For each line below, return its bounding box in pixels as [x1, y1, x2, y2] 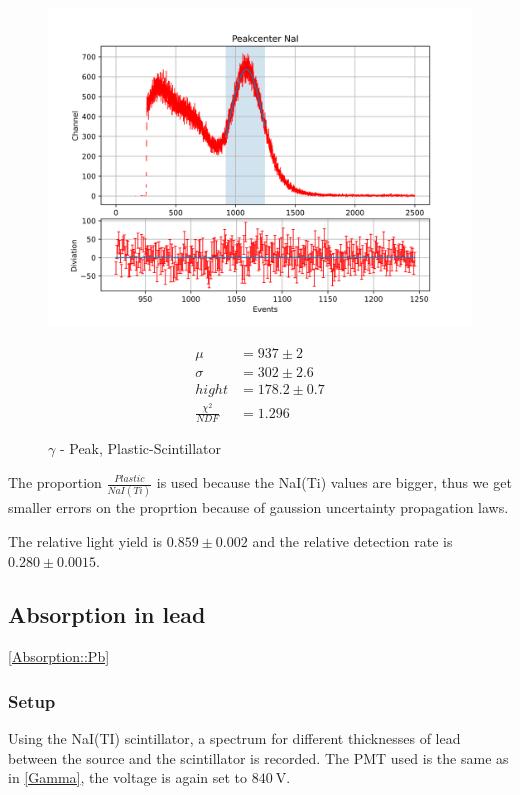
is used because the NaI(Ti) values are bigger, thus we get [156, 472, 512, 492]
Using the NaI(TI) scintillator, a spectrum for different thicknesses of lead [8, 728, 461, 749]
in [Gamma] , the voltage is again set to [8, 767, 248, 788]
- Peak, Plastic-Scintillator [59, 438, 222, 459]
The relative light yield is [8, 530, 163, 551]
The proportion [8, 472, 102, 492]
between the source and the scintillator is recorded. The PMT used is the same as [8, 747, 509, 768]
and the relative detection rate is [252, 530, 453, 551]
